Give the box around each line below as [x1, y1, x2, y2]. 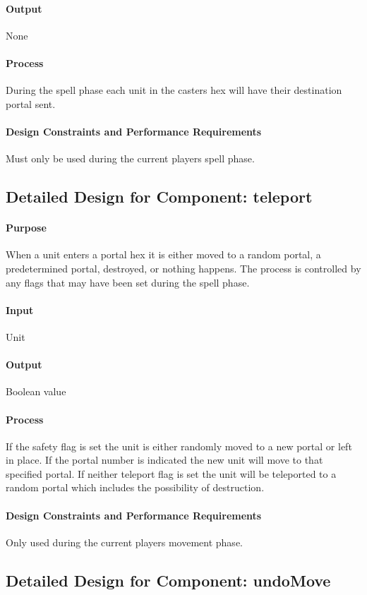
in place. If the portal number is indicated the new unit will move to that [6, 452, 323, 467]
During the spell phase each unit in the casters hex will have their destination [6, 83, 342, 97]
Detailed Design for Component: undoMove [6, 569, 331, 591]
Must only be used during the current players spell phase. [6, 151, 255, 166]
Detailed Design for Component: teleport [6, 186, 313, 208]
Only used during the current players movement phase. [6, 534, 243, 549]
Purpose [6, 220, 47, 235]
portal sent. [6, 96, 56, 111]
